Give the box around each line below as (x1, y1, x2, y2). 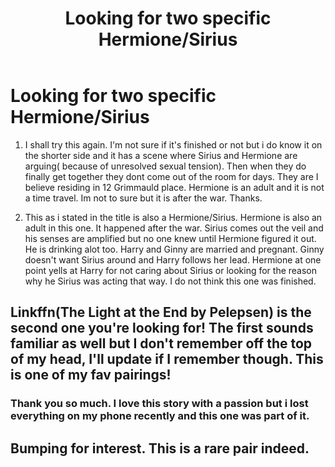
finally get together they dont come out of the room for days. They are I (24, 170, 319, 182)
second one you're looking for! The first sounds (10, 320, 314, 337)
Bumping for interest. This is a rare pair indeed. (10, 440, 310, 457)
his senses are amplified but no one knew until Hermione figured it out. (24, 232, 317, 244)
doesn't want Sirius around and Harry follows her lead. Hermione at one (24, 253, 322, 266)
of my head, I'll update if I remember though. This (10, 351, 324, 368)
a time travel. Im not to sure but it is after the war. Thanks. (24, 192, 263, 204)
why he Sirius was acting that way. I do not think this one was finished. (24, 275, 317, 287)
